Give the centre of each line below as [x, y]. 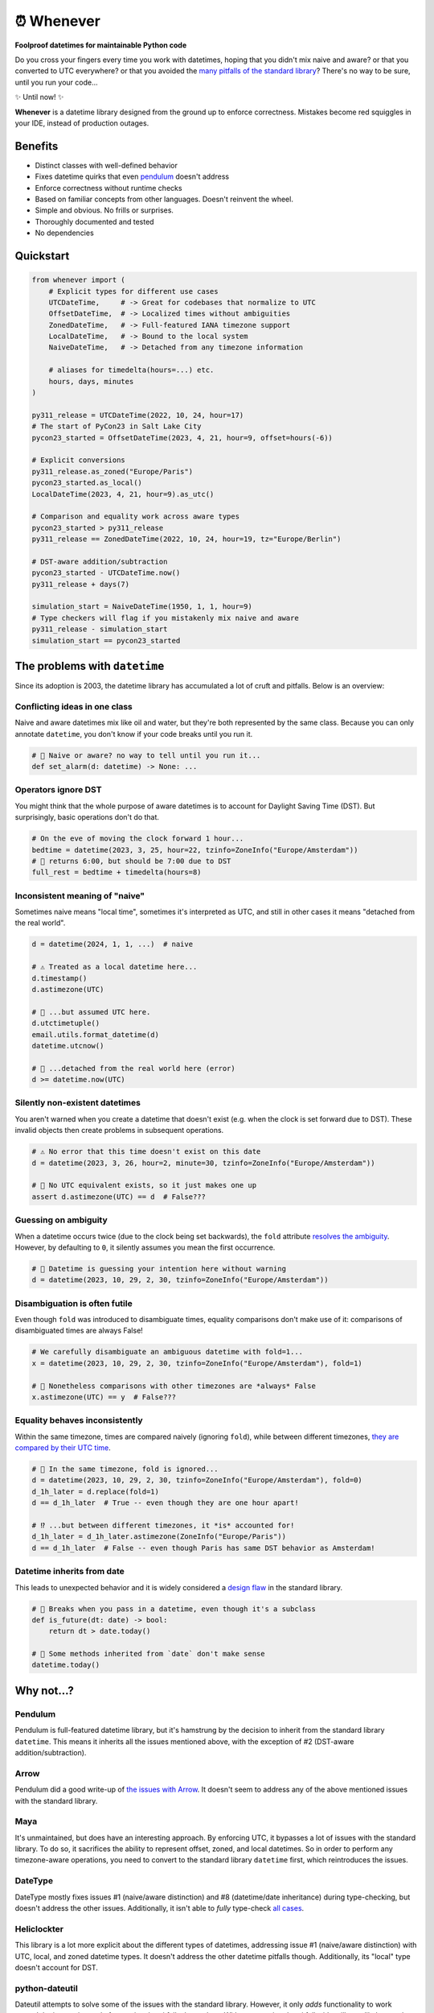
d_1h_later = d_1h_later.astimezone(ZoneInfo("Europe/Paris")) [159, 1537]
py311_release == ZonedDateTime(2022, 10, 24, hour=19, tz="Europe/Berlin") [186, 539]
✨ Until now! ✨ [39, 97]
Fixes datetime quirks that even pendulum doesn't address [132, 176]
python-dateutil [46, 1988]
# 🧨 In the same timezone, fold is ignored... [125, 1469]
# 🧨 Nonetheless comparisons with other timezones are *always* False [174, 1386]
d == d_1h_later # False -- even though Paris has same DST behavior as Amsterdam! [203, 1548]
